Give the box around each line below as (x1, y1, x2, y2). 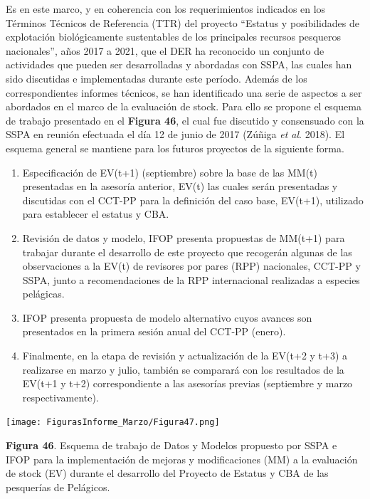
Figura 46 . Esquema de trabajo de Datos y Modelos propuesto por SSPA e (6, 438, 337, 453)
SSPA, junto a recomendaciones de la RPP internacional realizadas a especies (22, 272, 360, 287)
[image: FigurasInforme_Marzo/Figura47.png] (6, 417, 220, 428)
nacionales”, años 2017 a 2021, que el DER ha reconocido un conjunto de (6, 43, 324, 58)
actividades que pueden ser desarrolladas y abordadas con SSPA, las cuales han (6, 57, 352, 72)
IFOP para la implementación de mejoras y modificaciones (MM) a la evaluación (6, 451, 358, 466)
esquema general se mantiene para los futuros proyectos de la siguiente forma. (6, 140, 344, 155)
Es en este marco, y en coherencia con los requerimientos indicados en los (6, 1, 326, 16)
